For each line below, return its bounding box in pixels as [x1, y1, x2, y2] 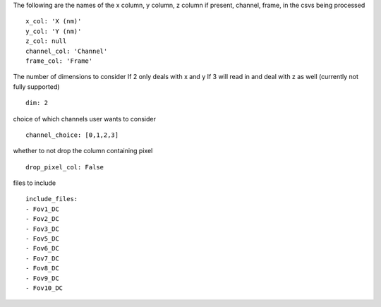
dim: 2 [25, 99, 49, 107]
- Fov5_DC [25, 235, 59, 243]
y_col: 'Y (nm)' [25, 27, 82, 35]
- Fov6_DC [25, 244, 59, 253]
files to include [13, 179, 56, 187]
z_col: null [25, 37, 67, 45]
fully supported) [13, 82, 60, 91]
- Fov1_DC [25, 205, 59, 213]
